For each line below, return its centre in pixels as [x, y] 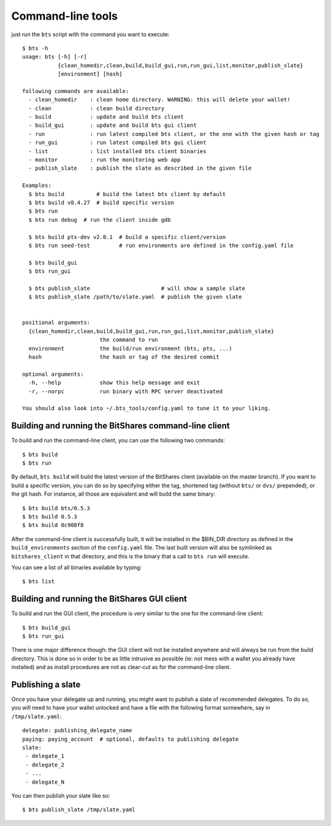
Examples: [37, 186]
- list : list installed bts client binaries [117, 151]
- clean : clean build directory [97, 108]
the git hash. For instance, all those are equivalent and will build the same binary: [113, 494]
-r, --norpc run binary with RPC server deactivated [126, 391]
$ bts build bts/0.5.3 [56, 508]
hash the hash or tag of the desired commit [124, 357]
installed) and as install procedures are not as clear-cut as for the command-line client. [121, 667]
